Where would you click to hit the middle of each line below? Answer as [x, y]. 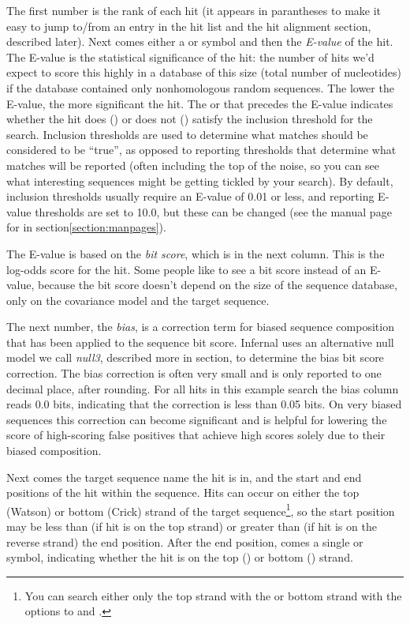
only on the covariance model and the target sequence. [138, 300]
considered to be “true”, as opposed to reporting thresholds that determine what [201, 150]
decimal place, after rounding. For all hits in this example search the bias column [203, 388]
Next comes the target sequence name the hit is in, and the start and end [184, 477]
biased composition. [54, 451]
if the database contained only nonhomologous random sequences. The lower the [200, 87]
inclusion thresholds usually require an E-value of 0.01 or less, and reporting [190, 196]
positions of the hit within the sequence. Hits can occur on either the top [183, 492]
